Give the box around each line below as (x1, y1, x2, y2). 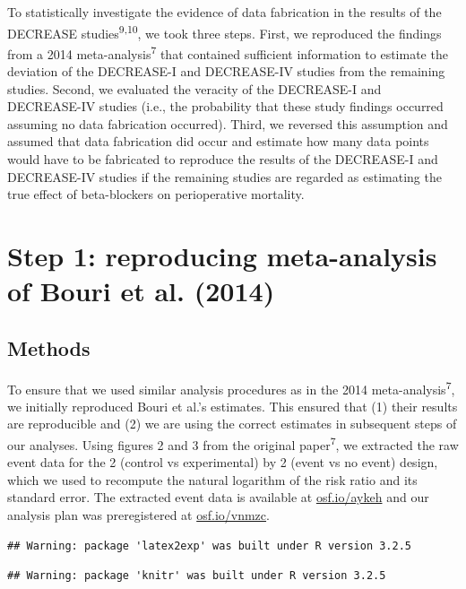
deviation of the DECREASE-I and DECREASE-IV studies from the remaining (7, 62, 445, 81)
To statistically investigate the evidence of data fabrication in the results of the (7, 3, 442, 21)
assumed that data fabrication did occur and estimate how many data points (7, 132, 429, 151)
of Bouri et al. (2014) (7, 273, 275, 309)
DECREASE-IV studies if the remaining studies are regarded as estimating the (7, 167, 442, 186)
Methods (7, 333, 91, 361)
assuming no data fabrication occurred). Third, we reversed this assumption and (7, 114, 448, 133)
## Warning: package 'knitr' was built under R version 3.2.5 (7, 569, 386, 583)
